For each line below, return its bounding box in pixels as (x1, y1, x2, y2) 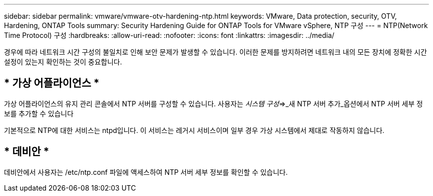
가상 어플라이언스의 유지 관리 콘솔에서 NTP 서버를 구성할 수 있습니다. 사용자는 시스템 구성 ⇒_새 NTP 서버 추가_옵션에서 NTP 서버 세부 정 (4, 99, 423, 108)
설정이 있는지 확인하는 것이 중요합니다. (4, 58, 122, 66)
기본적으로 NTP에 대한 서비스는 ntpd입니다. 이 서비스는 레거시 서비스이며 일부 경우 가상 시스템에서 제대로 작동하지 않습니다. (4, 126, 385, 134)
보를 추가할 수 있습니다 (4, 109, 74, 118)
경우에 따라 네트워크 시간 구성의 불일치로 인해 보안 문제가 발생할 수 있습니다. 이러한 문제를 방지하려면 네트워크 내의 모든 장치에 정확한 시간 (4, 48, 427, 56)
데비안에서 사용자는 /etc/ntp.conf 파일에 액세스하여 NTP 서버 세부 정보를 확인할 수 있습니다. (4, 167, 288, 176)
